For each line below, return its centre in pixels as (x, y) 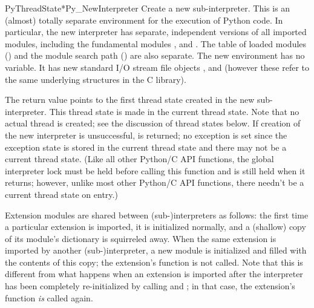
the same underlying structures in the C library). (96, 79)
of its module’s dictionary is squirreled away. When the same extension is (141, 238)
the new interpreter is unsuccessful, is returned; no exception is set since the (146, 135)
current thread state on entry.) (61, 194)
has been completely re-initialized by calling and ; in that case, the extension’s (150, 286)
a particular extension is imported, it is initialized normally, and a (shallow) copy (155, 227)
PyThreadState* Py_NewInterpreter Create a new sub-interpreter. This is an (148, 8)
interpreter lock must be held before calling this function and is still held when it (155, 170)
